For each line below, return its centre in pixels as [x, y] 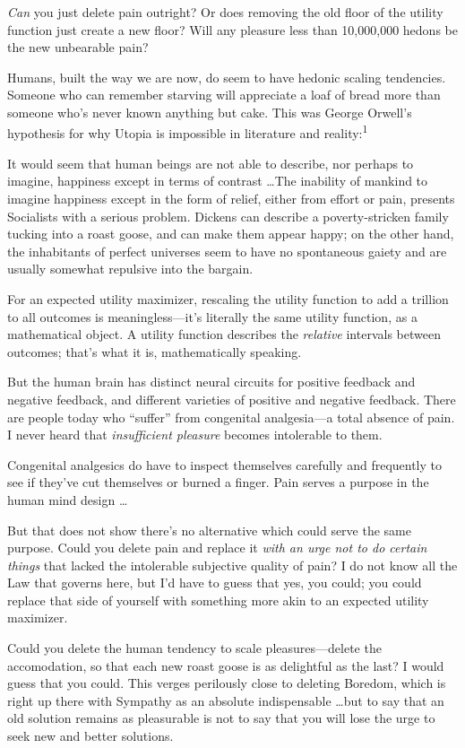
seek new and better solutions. [90, 736]
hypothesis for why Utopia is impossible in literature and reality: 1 [188, 132]
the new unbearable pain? [78, 47]
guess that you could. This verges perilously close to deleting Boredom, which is [227, 683]
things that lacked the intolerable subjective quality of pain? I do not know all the [232, 565]
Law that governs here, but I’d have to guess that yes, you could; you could [215, 583]
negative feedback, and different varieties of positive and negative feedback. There [232, 399]
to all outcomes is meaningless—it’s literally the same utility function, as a [212, 316]
